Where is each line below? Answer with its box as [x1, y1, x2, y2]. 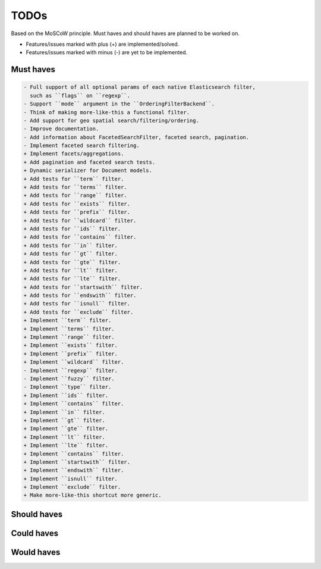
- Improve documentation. [23, 126, 99, 132]
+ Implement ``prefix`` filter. [23, 350, 118, 357]
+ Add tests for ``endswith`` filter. [23, 292, 137, 299]
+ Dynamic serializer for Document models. [23, 167, 153, 174]
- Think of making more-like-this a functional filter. [23, 109, 190, 115]
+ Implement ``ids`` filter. [23, 392, 109, 399]
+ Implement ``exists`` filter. [23, 342, 118, 349]
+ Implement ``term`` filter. [23, 317, 112, 324]
